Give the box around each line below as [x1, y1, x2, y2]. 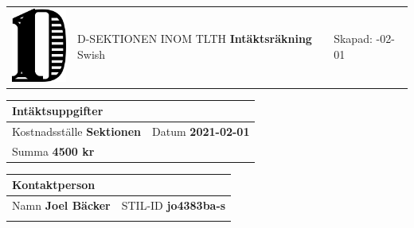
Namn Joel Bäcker [12, 197, 111, 214]
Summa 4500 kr [12, 142, 95, 159]
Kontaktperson [12, 176, 96, 193]
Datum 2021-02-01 [152, 122, 250, 139]
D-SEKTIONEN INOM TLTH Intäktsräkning [77, 30, 312, 47]
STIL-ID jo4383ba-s [121, 197, 226, 214]
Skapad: [334, 30, 373, 47]
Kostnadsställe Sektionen [12, 122, 142, 139]
